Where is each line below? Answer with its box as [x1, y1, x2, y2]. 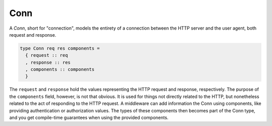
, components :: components [25, 67, 95, 72]
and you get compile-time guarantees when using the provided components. [9, 114, 169, 120]
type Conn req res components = [20, 45, 100, 51]
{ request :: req [25, 53, 68, 58]
